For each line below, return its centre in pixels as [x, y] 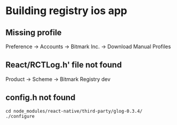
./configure [20, 116]
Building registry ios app [66, 11]
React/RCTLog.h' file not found [64, 65]
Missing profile [34, 33]
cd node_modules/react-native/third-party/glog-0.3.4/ [74, 111]
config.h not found [41, 98]
